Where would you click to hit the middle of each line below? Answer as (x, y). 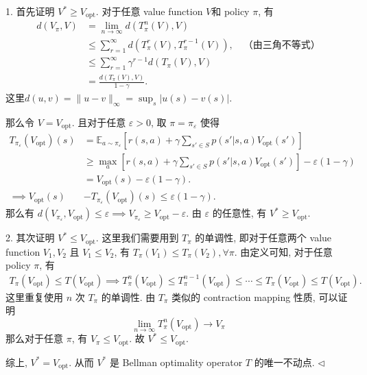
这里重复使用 (34, 297)
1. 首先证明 (30, 11)
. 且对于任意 (99, 122)
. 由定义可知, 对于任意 (283, 251)
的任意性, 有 (239, 213)
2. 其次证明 (30, 238)
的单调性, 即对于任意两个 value (263, 238)
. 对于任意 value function (149, 11)
